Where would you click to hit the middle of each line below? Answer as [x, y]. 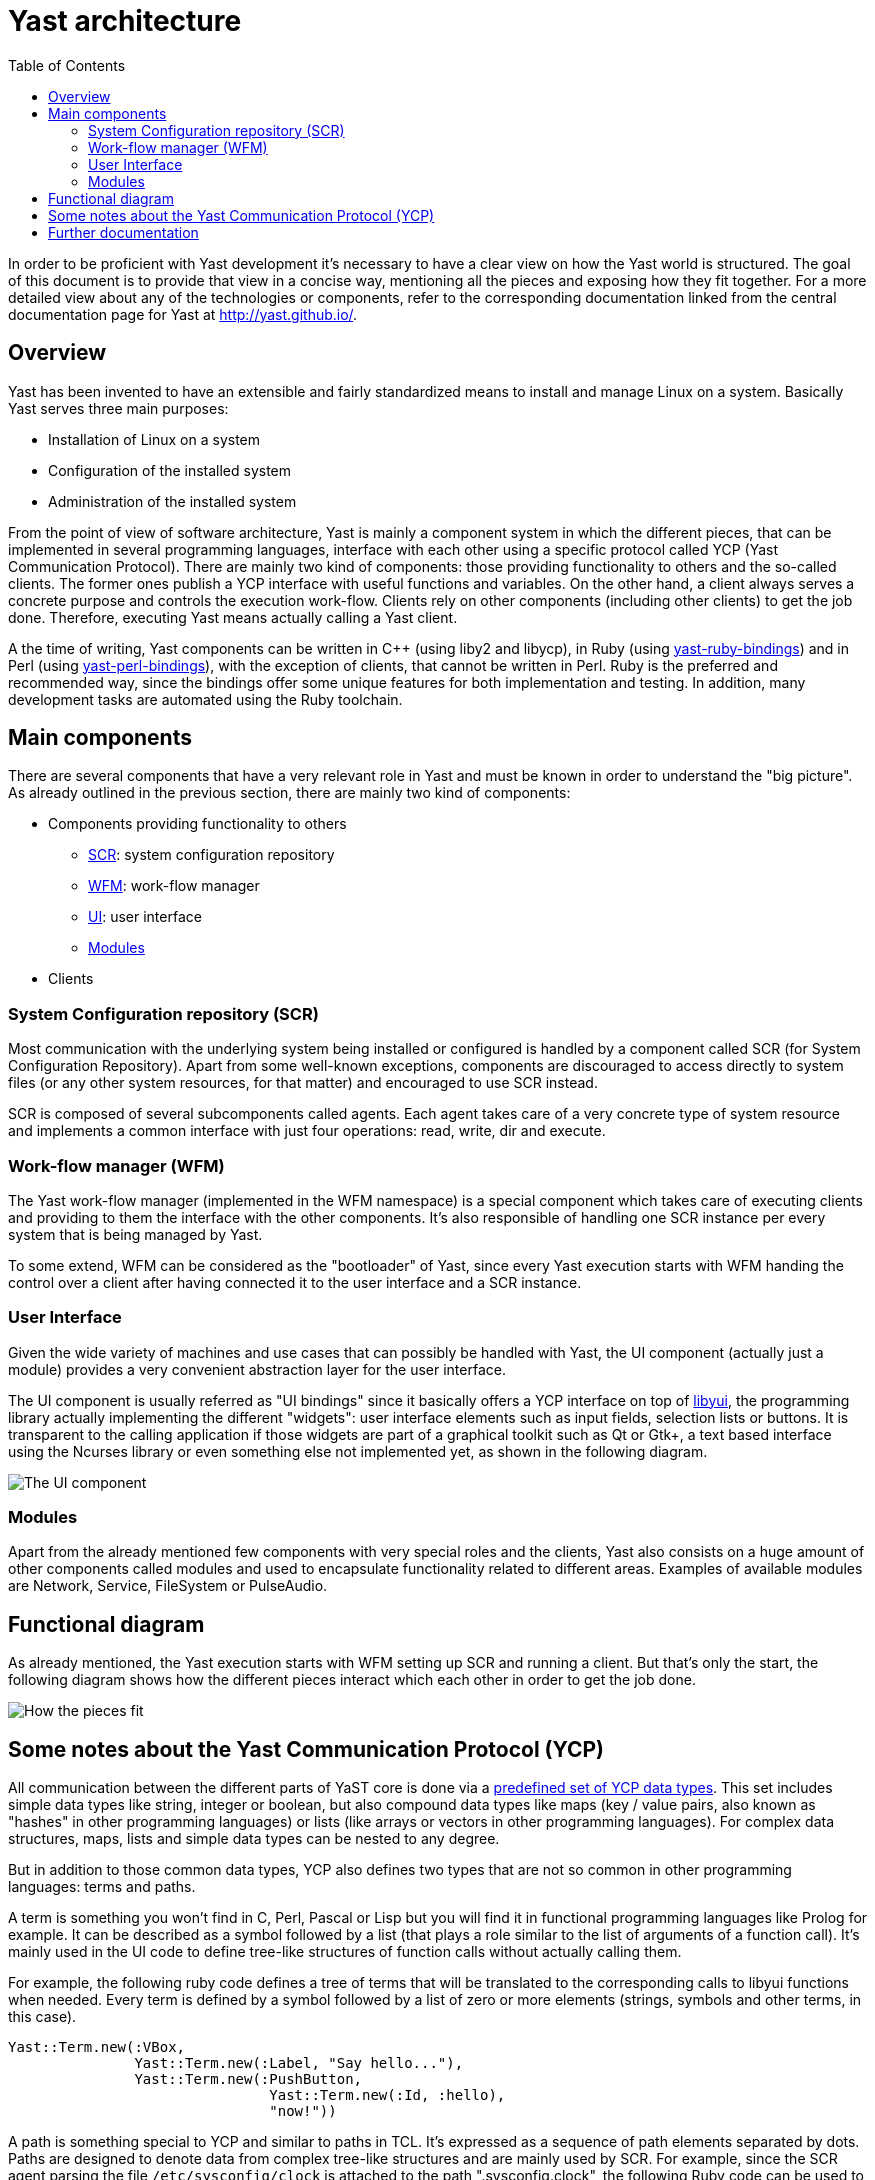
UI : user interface [145, 917]
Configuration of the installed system [170, 470]
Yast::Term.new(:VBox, [97, 2047]
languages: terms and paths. [102, 1887]
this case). [42, 2017]
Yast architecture [125, 21]
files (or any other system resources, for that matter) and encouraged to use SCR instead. [303, 1083]
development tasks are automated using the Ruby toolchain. [205, 699]
